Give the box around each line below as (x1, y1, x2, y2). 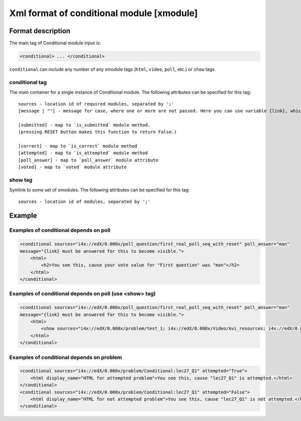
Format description (9, 27, 71, 35)
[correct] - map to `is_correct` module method (18, 143, 137, 149)
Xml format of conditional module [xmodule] (9, 8, 198, 19)
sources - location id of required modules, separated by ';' (18, 101, 175, 107)
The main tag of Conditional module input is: (9, 40, 101, 46)
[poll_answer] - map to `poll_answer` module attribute (18, 157, 159, 163)
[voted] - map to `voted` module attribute (18, 164, 127, 170)
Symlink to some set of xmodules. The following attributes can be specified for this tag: (9, 187, 190, 193)
